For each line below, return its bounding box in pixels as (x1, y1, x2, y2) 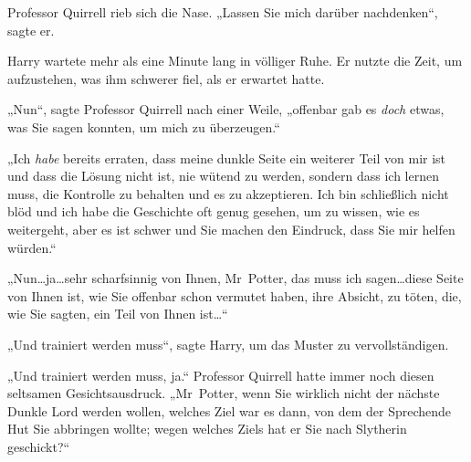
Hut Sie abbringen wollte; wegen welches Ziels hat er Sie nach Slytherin (7, 419, 407, 438)
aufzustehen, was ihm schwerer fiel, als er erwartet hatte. (7, 68, 325, 88)
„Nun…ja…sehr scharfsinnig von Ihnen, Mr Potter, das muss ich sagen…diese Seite (7, 268, 464, 288)
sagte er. (7, 20, 55, 39)
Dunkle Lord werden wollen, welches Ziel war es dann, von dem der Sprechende (7, 401, 452, 420)
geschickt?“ (7, 436, 70, 456)
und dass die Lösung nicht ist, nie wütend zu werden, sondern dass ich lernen (7, 166, 439, 185)
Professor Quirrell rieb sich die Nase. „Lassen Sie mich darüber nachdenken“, (7, 3, 438, 21)
